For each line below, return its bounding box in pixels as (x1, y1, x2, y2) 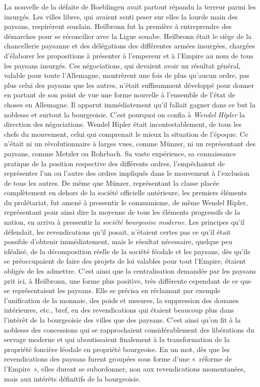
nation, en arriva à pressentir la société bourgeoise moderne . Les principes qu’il (4, 217, 244, 227)
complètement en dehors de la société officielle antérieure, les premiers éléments (4, 187, 247, 198)
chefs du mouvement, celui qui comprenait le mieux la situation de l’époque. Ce (4, 128, 248, 139)
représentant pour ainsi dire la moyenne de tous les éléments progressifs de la (4, 207, 240, 217)
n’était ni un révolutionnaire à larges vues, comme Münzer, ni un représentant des (4, 138, 255, 149)
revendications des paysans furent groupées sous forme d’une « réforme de (4, 354, 232, 364)
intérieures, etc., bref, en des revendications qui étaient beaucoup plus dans (4, 305, 234, 315)
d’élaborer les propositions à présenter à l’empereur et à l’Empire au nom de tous (4, 50, 253, 60)
